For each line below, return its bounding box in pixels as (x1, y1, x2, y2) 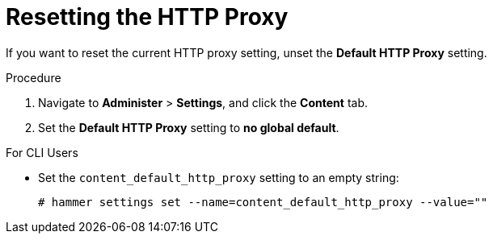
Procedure (6, 70, 61, 85)
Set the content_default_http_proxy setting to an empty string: (38, 170, 399, 184)
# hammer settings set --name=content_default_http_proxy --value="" (38, 195, 488, 209)
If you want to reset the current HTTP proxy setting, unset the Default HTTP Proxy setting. (6, 45, 487, 60)
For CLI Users (6, 145, 78, 159)
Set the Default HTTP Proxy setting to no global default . (38, 120, 339, 134)
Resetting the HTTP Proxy (6, 3, 289, 31)
